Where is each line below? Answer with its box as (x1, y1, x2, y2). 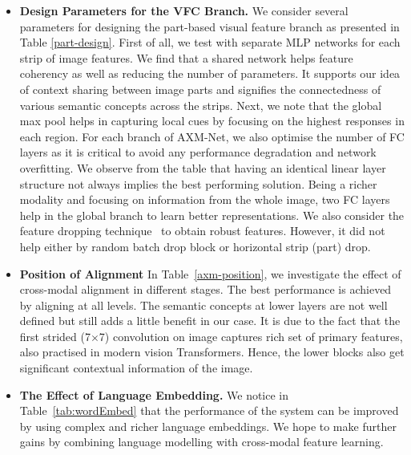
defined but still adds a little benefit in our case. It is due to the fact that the (19, 312, 401, 329)
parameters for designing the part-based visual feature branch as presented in (19, 18, 400, 35)
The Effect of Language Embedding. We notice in (19, 386, 289, 403)
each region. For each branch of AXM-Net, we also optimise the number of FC (19, 128, 405, 144)
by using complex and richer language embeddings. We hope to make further (19, 417, 397, 434)
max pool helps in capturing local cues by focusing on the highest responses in (19, 112, 405, 129)
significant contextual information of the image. (19, 360, 253, 376)
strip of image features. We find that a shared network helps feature (19, 49, 353, 66)
